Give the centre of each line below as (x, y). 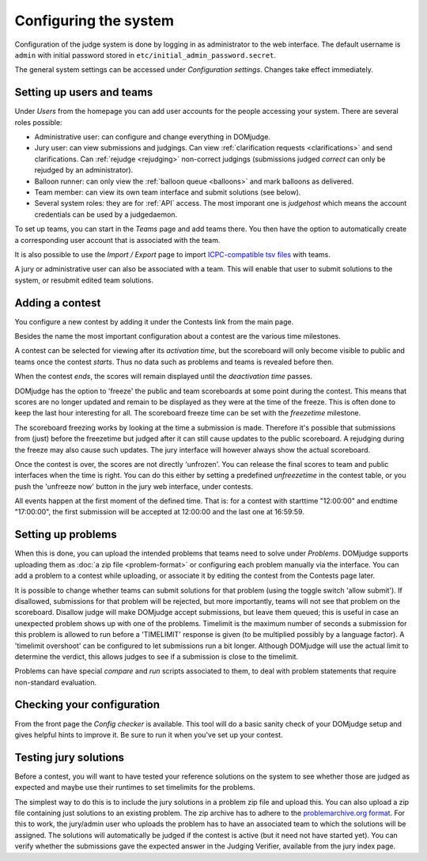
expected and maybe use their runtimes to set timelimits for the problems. (135, 787)
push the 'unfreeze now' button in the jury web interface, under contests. (134, 486)
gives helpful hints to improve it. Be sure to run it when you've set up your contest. (149, 734)
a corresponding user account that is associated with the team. (117, 240)
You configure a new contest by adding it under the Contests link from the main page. (154, 321)
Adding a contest (58, 303)
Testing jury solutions (70, 757)
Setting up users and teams (84, 92)
